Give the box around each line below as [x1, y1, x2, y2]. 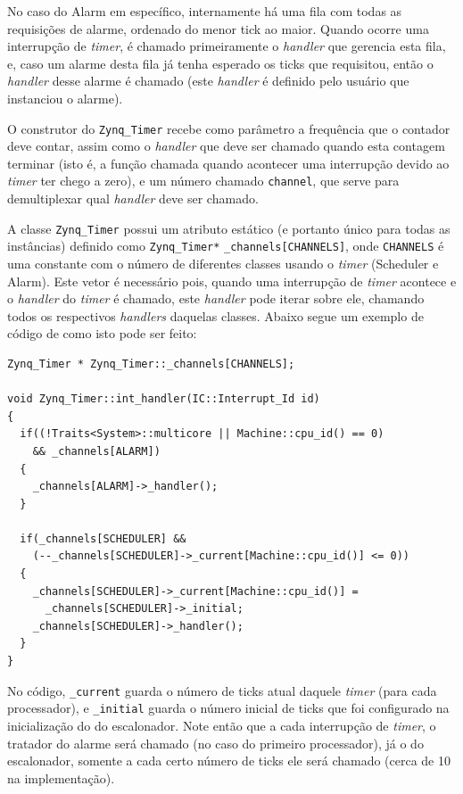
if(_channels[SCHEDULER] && [20, 532, 186, 545]
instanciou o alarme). [7, 88, 123, 107]
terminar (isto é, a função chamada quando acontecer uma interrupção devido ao [7, 153, 450, 172]
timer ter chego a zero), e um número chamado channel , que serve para [7, 171, 400, 190]
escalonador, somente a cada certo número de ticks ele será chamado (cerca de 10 [7, 751, 451, 770]
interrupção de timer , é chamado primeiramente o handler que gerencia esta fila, [7, 37, 446, 55]
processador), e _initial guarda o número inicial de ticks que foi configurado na [7, 699, 450, 717]
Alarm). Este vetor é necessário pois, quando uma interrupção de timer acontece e [7, 271, 457, 290]
